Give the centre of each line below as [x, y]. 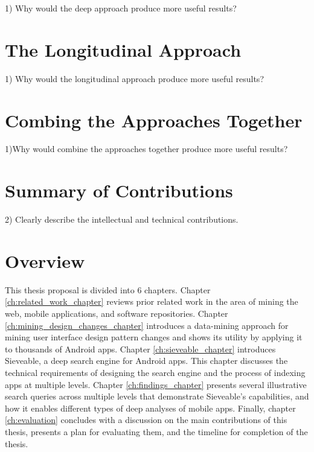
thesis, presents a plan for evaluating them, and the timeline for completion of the [156, 431]
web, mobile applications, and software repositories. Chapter [117, 314]
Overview [45, 260]
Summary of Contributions [119, 190]
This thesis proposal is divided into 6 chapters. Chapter [108, 289]
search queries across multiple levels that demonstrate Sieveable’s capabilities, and [157, 396]
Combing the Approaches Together [154, 120]
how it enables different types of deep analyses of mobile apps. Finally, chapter [150, 408]
